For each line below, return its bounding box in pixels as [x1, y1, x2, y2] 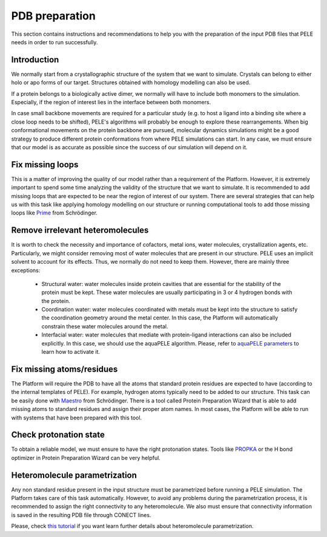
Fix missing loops [11, 159, 79, 170]
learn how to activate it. [41, 349, 100, 356]
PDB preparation [11, 9, 96, 22]
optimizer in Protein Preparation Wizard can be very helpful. [11, 454, 160, 461]
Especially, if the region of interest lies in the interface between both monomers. [11, 99, 211, 106]
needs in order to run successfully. [11, 38, 98, 45]
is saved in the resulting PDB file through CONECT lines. [11, 511, 151, 518]
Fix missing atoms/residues [11, 364, 118, 374]
